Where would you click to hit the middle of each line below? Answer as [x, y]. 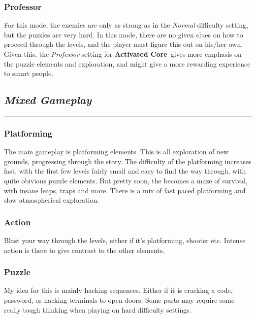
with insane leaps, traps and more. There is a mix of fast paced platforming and [125, 190]
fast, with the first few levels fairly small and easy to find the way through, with [125, 171]
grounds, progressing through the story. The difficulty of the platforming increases [128, 161]
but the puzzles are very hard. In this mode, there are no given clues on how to [124, 34]
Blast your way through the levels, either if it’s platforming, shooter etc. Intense [125, 240]
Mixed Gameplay [48, 100]
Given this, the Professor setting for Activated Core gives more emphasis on [123, 54]
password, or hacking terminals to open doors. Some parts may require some [119, 300]
